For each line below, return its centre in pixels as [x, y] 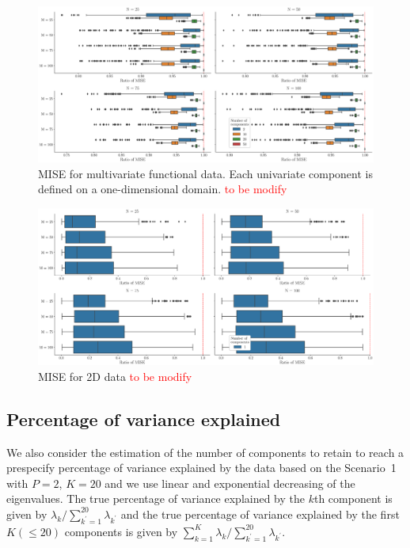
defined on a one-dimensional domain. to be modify [163, 189]
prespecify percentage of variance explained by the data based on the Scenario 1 [201, 468]
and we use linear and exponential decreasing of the [230, 483]
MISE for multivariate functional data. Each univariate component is [205, 173]
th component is [353, 499]
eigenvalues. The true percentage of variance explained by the [156, 499]
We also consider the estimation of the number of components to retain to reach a [205, 452]
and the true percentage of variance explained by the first [260, 514]
